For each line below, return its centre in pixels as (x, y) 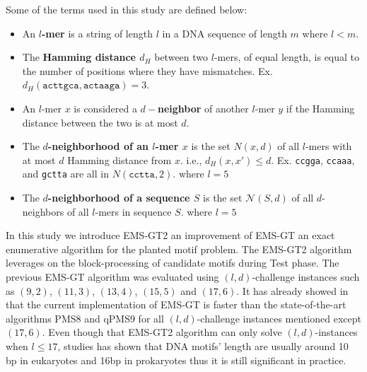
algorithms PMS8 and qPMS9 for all (85, 318)
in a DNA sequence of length (225, 33)
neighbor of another (203, 108)
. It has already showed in (292, 290)
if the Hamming (320, 108)
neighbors (43, 211)
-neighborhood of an (98, 146)
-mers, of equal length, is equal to (287, 57)
